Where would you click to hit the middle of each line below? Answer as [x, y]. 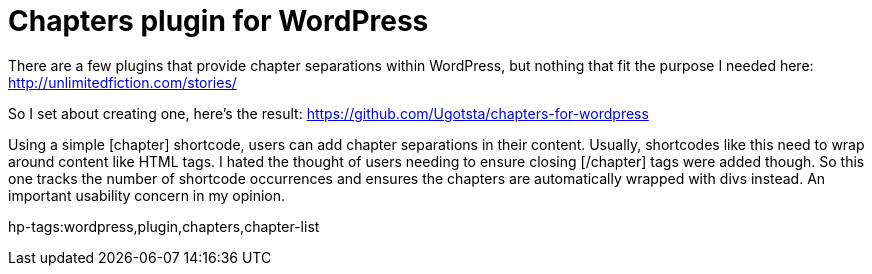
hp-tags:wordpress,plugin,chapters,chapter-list [164, 226]
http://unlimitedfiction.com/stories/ [122, 82]
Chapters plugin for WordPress [218, 21]
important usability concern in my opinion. [147, 195]
